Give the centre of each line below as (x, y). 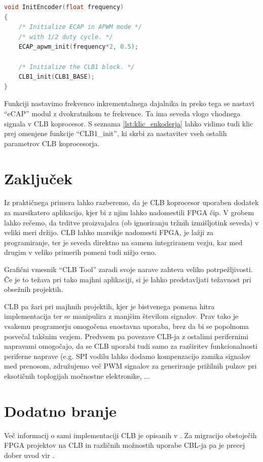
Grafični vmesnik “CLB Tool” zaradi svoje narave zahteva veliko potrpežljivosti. (128, 269)
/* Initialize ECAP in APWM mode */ (80, 27)
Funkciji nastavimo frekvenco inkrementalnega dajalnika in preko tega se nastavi (129, 103)
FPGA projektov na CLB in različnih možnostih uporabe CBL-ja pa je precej (125, 445)
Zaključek (39, 178)
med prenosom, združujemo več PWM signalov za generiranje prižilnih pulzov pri (130, 366)
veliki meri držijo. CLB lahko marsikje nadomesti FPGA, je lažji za (109, 232)
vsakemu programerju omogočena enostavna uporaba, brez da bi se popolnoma (127, 326)
